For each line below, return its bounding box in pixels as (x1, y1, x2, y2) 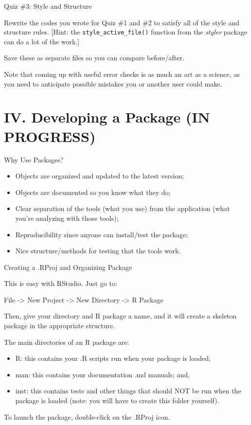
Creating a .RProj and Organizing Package (4, 262, 132, 272)
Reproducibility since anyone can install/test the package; (15, 229, 188, 239)
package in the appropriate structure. (4, 320, 115, 331)
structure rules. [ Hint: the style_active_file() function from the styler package (4, 27, 248, 37)
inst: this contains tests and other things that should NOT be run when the (15, 386, 241, 396)
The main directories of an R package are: (4, 336, 129, 347)
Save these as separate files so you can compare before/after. (4, 53, 184, 63)
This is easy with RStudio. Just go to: (4, 278, 117, 288)
